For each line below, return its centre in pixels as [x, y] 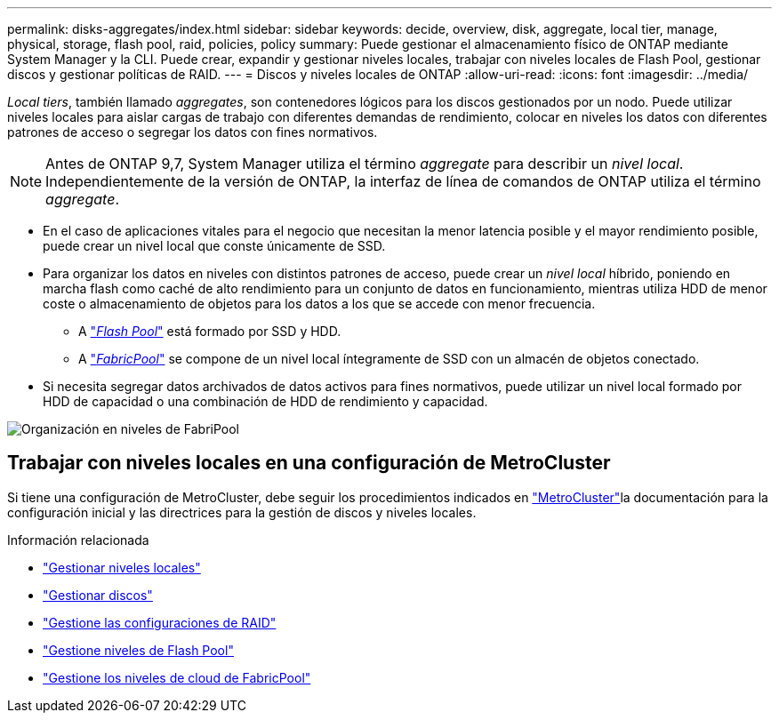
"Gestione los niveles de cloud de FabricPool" [177, 677]
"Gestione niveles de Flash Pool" [138, 650]
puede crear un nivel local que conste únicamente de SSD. [214, 246]
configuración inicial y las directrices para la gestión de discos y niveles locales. [242, 512]
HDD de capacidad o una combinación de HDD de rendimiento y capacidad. [265, 401]
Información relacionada [78, 540]
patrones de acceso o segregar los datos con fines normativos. [193, 132]
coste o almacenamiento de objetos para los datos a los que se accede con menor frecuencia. [319, 304]
